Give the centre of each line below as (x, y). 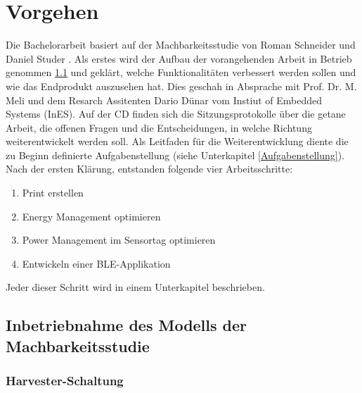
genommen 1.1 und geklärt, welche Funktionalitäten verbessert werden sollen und (181, 72)
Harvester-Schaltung (65, 381)
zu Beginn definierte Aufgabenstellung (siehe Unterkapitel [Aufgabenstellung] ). (175, 155)
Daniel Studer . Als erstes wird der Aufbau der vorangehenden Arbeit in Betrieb (179, 58)
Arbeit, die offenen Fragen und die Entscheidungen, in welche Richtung (159, 127)
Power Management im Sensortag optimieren (119, 240)
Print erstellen (53, 193)
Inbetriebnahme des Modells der (127, 325)
